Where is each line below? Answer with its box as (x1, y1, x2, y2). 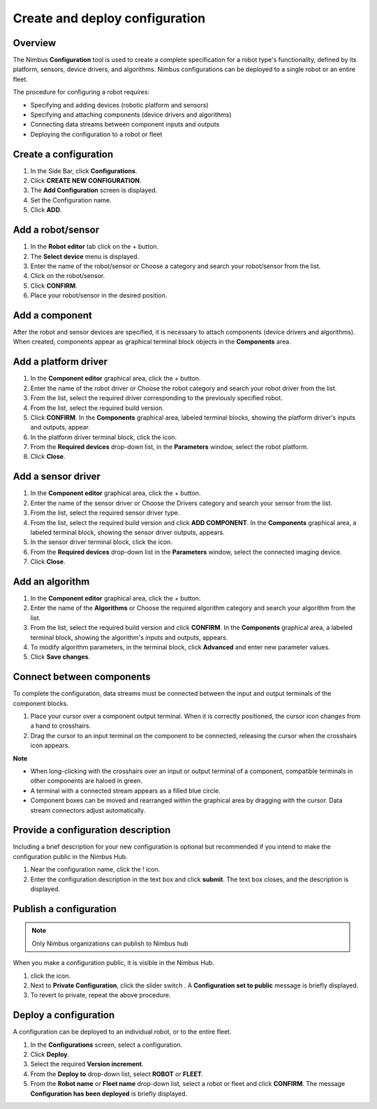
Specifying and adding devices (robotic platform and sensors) (30, 101, 209, 109)
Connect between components (13, 671, 151, 683)
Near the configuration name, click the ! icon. (30, 865, 161, 874)
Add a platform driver (13, 356, 108, 368)
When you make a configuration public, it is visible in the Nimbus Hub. (13, 959, 214, 967)
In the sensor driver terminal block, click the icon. (30, 538, 172, 546)
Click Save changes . (30, 653, 91, 661)
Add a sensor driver (13, 471, 101, 483)
